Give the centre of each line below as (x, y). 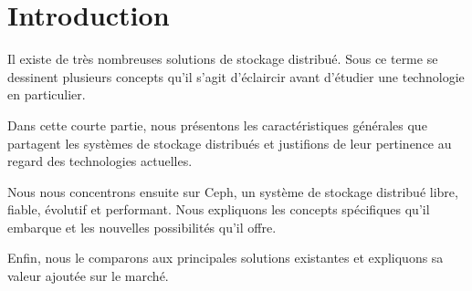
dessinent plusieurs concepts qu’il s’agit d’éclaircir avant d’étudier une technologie (236, 76)
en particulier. (47, 94)
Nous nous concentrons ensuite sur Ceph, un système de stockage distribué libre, (233, 191)
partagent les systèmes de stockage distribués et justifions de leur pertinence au (230, 143)
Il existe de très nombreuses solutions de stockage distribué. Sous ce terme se (223, 59)
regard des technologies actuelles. (100, 161)
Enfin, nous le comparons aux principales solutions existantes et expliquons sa (226, 258)
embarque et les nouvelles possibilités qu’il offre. (142, 227)
